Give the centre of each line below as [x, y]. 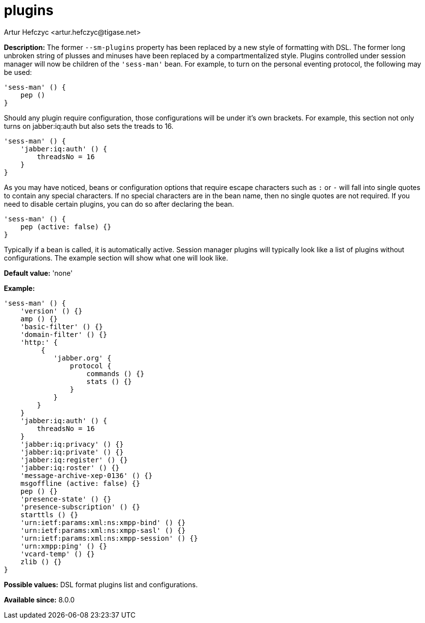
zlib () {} [41, 562]
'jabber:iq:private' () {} [72, 452]
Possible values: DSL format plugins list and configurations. [101, 584]
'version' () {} [51, 311]
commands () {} [115, 373]
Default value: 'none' [38, 273]
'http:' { [39, 342]
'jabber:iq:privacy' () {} [72, 444]
